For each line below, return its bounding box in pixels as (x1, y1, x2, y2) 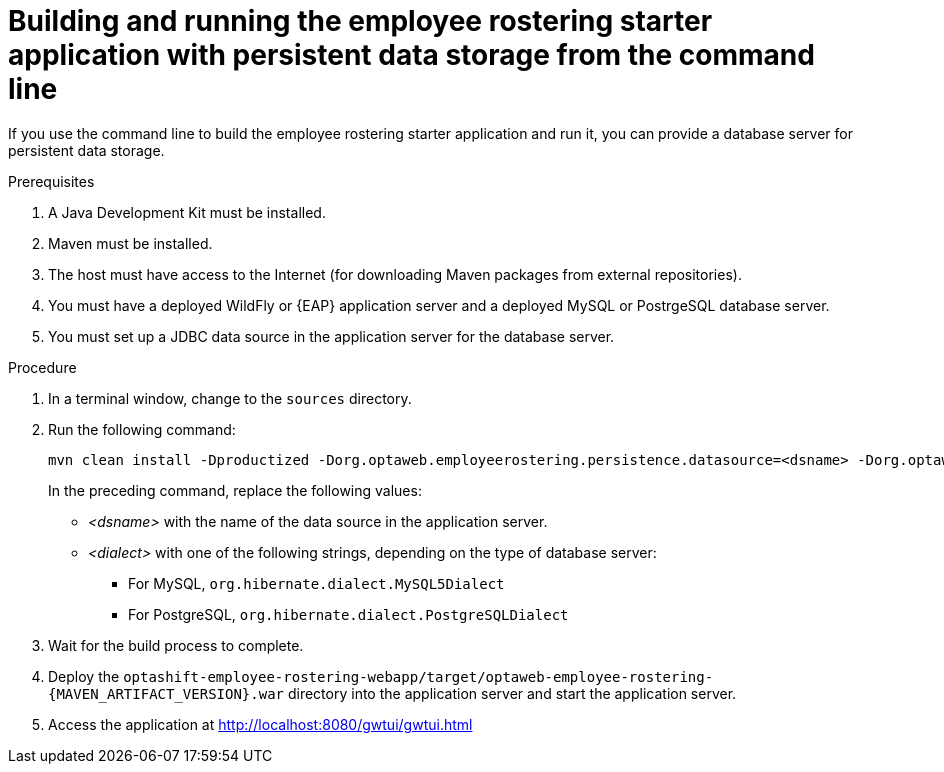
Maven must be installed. (48, 234, 213, 252)
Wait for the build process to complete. (48, 636, 304, 654)
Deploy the (48, 667, 120, 685)
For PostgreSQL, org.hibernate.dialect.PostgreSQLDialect (128, 605, 569, 623)
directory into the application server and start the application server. (287, 684, 737, 702)
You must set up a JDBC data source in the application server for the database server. (48, 327, 615, 345)
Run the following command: (48, 420, 236, 438)
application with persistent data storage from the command (8, 38, 815, 72)
